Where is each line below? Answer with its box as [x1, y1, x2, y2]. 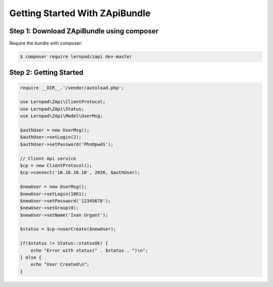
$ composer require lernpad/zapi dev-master [20, 54, 132, 60]
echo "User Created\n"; [30, 262, 89, 267]
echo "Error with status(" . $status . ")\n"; [30, 248, 149, 253]
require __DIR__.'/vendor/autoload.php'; [20, 85, 124, 90]
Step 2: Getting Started [9, 68, 83, 77]
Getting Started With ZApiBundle [9, 8, 151, 19]
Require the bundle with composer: [9, 40, 83, 46]
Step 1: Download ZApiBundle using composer [9, 27, 159, 35]
